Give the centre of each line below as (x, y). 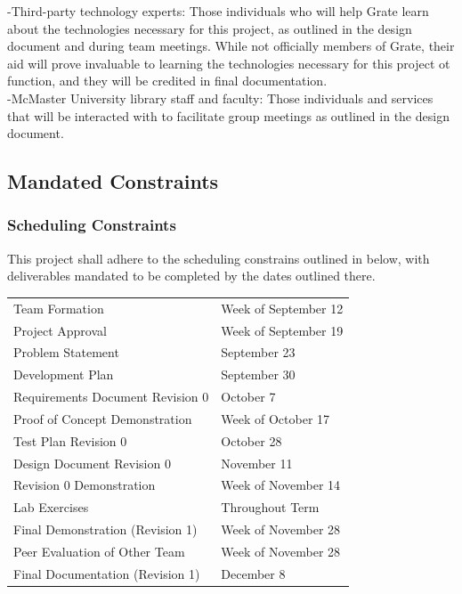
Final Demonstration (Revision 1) (105, 529)
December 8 (253, 573)
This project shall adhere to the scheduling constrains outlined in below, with (219, 258)
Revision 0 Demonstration (85, 485)
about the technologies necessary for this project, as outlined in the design (210, 28)
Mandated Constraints (113, 181)
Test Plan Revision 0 (70, 440)
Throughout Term (270, 507)
